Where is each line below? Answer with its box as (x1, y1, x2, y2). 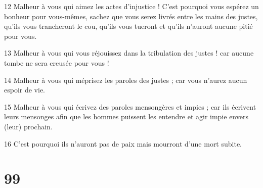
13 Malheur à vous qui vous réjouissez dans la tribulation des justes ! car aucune (4, 48, 254, 58)
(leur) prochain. (4, 121, 53, 131)
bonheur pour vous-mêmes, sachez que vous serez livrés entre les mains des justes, (4, 11, 258, 21)
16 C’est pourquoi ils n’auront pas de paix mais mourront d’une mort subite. (4, 138, 242, 149)
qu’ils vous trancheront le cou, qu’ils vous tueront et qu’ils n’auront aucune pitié (4, 21, 253, 31)
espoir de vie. (4, 84, 46, 95)
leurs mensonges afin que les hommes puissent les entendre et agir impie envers (4, 111, 248, 122)
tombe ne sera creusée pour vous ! (4, 57, 109, 68)
